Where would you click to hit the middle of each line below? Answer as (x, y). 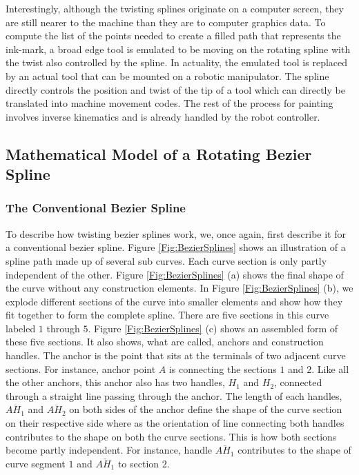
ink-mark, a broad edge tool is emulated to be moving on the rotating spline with (178, 49)
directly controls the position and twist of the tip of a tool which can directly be (175, 89)
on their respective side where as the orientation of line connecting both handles (175, 423)
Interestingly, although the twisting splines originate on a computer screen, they (175, 8)
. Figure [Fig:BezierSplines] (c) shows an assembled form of (213, 328)
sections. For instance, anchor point (81, 368)
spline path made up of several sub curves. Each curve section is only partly (166, 260)
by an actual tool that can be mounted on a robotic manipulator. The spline (167, 75)
